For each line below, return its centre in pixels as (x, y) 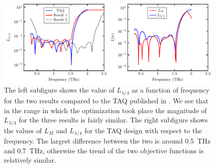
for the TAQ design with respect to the (143, 130)
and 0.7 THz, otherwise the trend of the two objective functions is (104, 150)
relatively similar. (30, 160)
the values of (23, 130)
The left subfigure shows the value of (59, 90)
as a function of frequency (171, 90)
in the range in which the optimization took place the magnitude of (106, 110)
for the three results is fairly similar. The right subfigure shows (113, 120)
